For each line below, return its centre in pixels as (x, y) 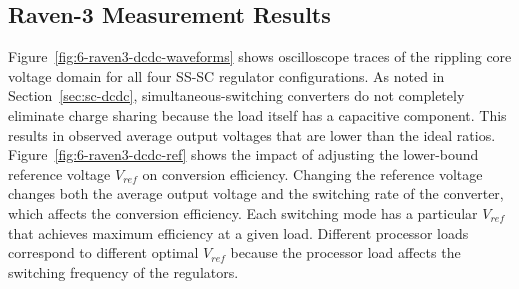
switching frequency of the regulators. (123, 271)
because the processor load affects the (345, 252)
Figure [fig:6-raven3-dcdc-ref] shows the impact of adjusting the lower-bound (243, 154)
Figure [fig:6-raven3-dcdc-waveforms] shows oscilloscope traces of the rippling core (260, 56)
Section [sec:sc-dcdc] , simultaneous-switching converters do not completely (236, 95)
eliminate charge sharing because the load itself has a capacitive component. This (257, 114)
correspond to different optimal (103, 252)
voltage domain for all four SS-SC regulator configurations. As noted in (226, 75)
